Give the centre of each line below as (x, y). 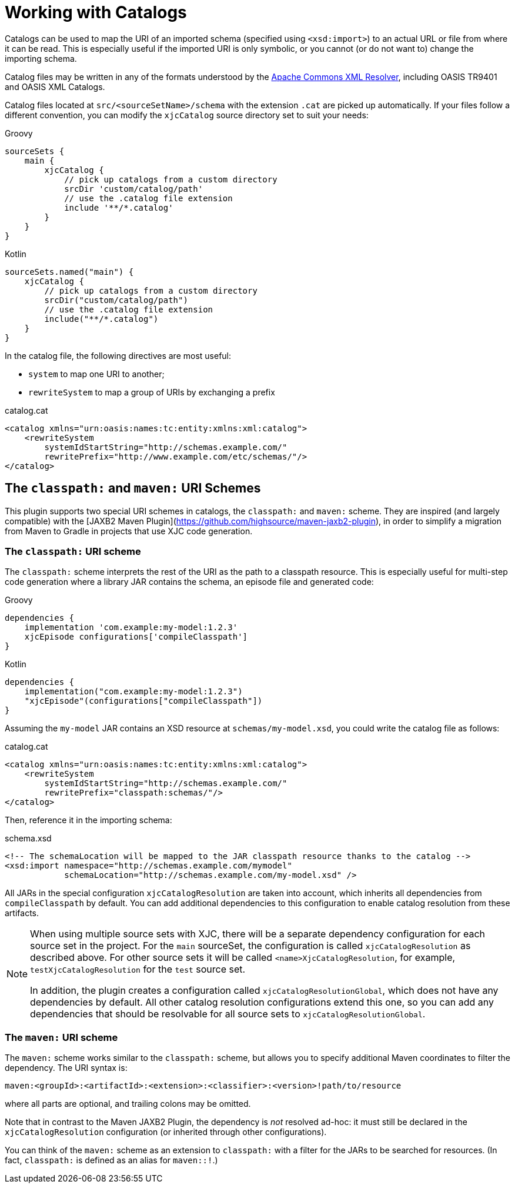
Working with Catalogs (96, 12)
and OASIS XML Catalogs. (55, 86)
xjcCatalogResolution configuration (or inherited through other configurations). (166, 1132)
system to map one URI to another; (96, 374)
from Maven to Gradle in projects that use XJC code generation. (129, 531)
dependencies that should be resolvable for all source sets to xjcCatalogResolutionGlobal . (228, 1014)
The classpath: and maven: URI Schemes (133, 488)
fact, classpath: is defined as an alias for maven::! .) (111, 1160)
